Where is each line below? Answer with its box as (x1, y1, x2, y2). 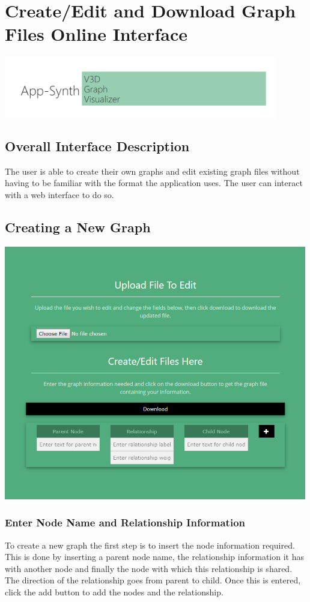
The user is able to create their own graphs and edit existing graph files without (5, 164, 300, 177)
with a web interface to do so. (5, 188, 114, 201)
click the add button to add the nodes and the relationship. (5, 586, 223, 598)
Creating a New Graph (5, 218, 151, 236)
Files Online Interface (5, 22, 187, 46)
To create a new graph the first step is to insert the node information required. (5, 538, 295, 551)
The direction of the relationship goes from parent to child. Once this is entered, (5, 574, 301, 586)
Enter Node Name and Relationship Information (5, 515, 246, 530)
